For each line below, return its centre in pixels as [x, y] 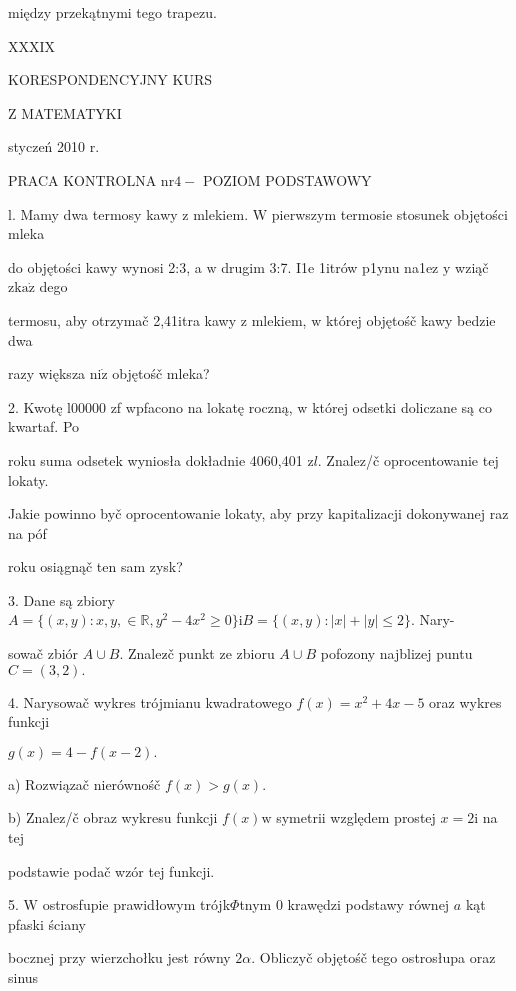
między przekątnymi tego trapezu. [112, 12]
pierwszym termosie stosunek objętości [389, 213]
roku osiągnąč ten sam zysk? [95, 566]
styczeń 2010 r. [54, 146]
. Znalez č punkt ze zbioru [197, 653]
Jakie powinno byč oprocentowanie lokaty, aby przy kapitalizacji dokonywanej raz [258, 513]
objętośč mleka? [161, 373]
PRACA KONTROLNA [82, 179]
